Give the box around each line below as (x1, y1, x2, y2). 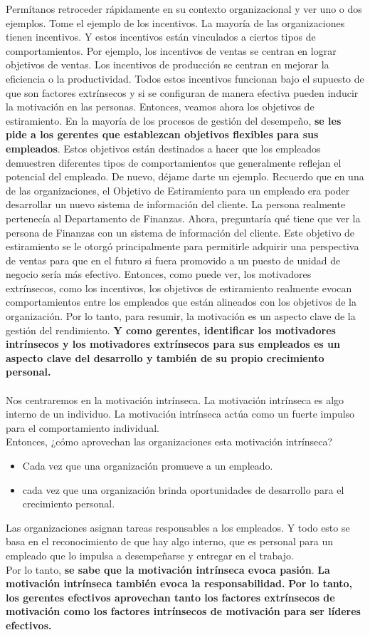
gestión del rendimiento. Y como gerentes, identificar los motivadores (6, 322, 336, 337)
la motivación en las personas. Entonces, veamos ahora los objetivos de (6, 99, 314, 114)
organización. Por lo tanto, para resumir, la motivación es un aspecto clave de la (6, 309, 356, 324)
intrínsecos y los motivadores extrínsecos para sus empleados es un (6, 336, 340, 351)
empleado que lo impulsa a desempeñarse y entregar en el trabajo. (6, 547, 294, 562)
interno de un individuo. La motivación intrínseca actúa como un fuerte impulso (6, 406, 355, 421)
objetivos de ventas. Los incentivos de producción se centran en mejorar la (6, 57, 329, 72)
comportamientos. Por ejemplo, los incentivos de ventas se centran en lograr (6, 43, 337, 58)
